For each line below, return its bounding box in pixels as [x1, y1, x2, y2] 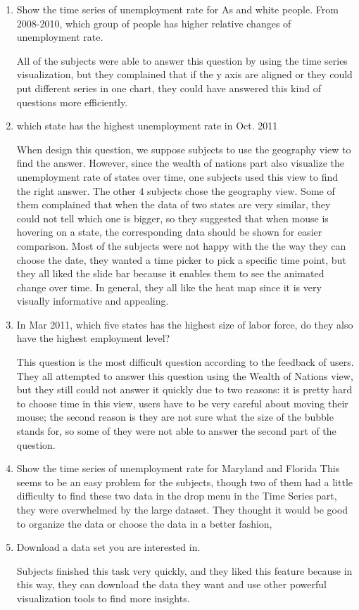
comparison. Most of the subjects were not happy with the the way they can [16, 238, 346, 253]
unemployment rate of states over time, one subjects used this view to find [16, 169, 339, 184]
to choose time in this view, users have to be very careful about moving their [16, 395, 348, 410]
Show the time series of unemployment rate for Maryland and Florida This [16, 461, 340, 476]
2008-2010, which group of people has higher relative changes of [16, 15, 291, 30]
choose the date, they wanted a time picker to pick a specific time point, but [16, 252, 346, 267]
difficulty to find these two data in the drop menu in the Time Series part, [16, 488, 337, 503]
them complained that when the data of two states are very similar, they [16, 197, 331, 212]
